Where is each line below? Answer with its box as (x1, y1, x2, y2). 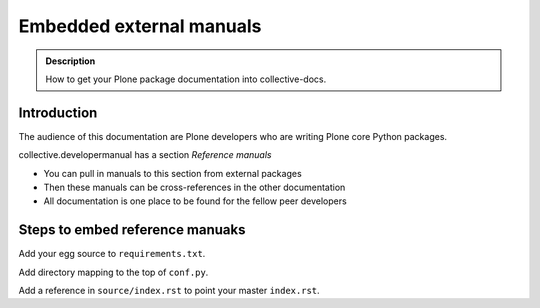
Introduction (18, 104, 98, 121)
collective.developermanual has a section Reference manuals (18, 149, 272, 161)
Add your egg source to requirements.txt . (18, 248, 206, 260)
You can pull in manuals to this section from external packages (43, 167, 302, 179)
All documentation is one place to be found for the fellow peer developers (43, 195, 347, 207)
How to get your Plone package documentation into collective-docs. (45, 73, 327, 85)
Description (45, 55, 96, 67)
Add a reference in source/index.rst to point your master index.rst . (18, 285, 320, 297)
